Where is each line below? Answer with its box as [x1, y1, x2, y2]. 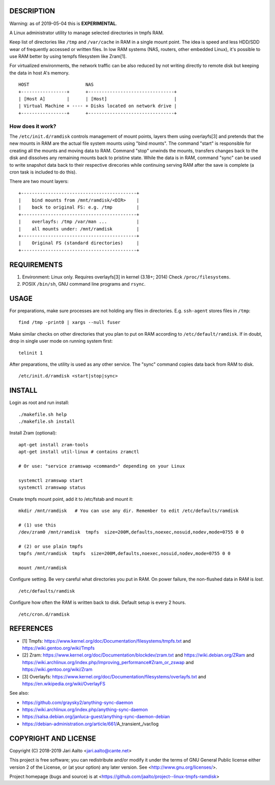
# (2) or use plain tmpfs [18, 543, 84, 549]
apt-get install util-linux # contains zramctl [18, 449, 140, 455]
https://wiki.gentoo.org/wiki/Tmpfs [22, 645, 95, 651]
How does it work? [9, 122, 57, 130]
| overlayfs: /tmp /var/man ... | [18, 219, 140, 224]
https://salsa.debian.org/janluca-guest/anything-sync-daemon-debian [22, 714, 170, 720]
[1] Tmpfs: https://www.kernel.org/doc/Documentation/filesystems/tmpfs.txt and [22, 638, 191, 644]
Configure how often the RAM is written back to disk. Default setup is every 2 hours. [9, 599, 186, 605]
